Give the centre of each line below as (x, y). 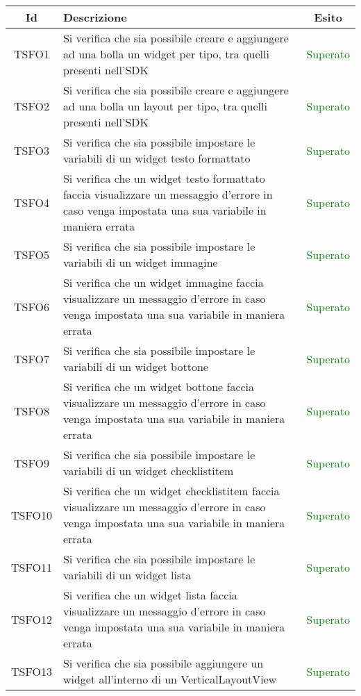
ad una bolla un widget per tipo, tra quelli (166, 54)
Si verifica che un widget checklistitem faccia (171, 491)
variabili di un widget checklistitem (148, 471)
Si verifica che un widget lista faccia (150, 595)
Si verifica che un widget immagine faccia (163, 282)
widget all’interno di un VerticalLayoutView (170, 679)
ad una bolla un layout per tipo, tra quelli (165, 106)
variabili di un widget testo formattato (157, 158)
